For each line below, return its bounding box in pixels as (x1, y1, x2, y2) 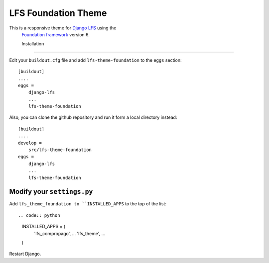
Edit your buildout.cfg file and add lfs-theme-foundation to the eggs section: (9, 57, 182, 63)
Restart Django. (9, 251, 41, 257)
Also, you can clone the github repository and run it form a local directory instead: (9, 114, 177, 120)
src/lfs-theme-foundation (28, 147, 92, 153)
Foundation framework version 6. (21, 31, 90, 37)
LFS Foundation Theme (9, 7, 107, 18)
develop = (18, 140, 42, 146)
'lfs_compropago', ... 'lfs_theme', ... (34, 230, 106, 236)
